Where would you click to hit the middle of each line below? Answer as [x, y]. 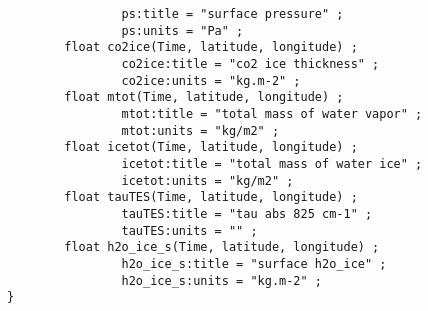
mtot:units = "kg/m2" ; [200, 130]
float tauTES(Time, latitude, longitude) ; [211, 197]
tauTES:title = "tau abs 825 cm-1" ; [247, 213]
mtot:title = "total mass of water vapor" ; [272, 113]
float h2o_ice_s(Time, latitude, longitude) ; [222, 247]
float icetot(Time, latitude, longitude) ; [211, 147]
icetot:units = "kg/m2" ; [207, 180]
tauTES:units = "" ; [189, 230]
